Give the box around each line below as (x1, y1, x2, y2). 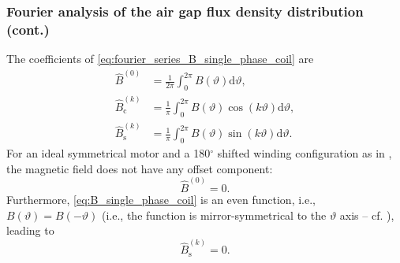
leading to (6, 222, 54, 239)
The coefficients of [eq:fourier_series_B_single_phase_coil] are (6, 50, 314, 67)
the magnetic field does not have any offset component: (6, 160, 273, 176)
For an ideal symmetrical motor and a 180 (6, 145, 211, 161)
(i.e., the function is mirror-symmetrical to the (102, 206, 327, 223)
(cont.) (6, 19, 50, 39)
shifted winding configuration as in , (217, 145, 392, 161)
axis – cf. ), (339, 206, 394, 223)
